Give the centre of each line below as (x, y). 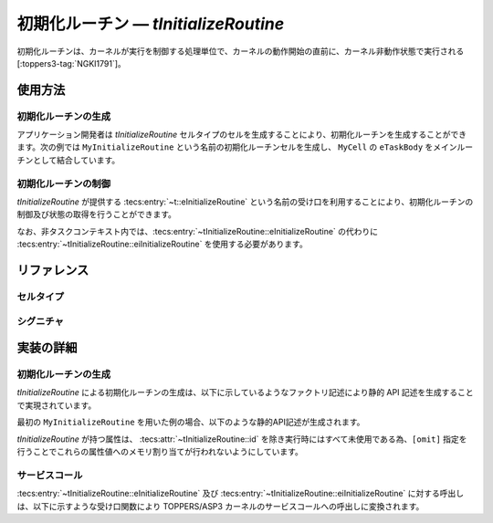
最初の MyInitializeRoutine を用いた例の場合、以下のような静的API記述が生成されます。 (191, 422)
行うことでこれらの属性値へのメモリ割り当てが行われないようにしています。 (160, 452)
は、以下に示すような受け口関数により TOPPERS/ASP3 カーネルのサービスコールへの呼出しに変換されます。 (220, 506)
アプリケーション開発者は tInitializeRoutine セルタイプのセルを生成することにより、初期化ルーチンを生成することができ (242, 135)
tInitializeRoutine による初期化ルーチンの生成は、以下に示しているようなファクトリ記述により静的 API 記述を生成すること (245, 392)
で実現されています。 (57, 405)
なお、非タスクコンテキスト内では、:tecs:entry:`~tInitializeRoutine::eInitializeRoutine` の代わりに (198, 231)
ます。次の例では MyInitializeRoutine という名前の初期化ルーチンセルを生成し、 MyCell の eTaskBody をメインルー (245, 147)
